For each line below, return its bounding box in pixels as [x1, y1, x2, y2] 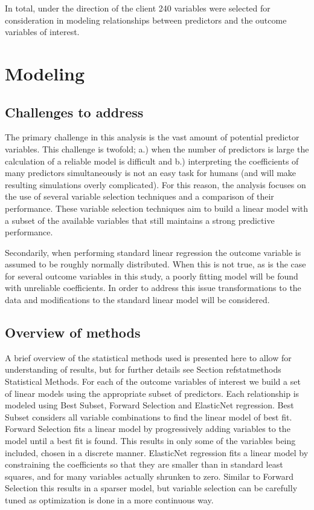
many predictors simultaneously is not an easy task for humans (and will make [5, 166, 296, 179]
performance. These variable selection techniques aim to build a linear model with [5, 201, 309, 214]
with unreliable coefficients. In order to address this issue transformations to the [5, 281, 301, 294]
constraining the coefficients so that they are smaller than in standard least [5, 458, 283, 471]
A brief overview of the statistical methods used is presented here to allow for [5, 351, 292, 364]
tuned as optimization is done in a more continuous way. [5, 494, 214, 506]
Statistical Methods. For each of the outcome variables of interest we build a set [5, 375, 301, 388]
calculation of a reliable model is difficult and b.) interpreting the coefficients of [5, 154, 299, 167]
